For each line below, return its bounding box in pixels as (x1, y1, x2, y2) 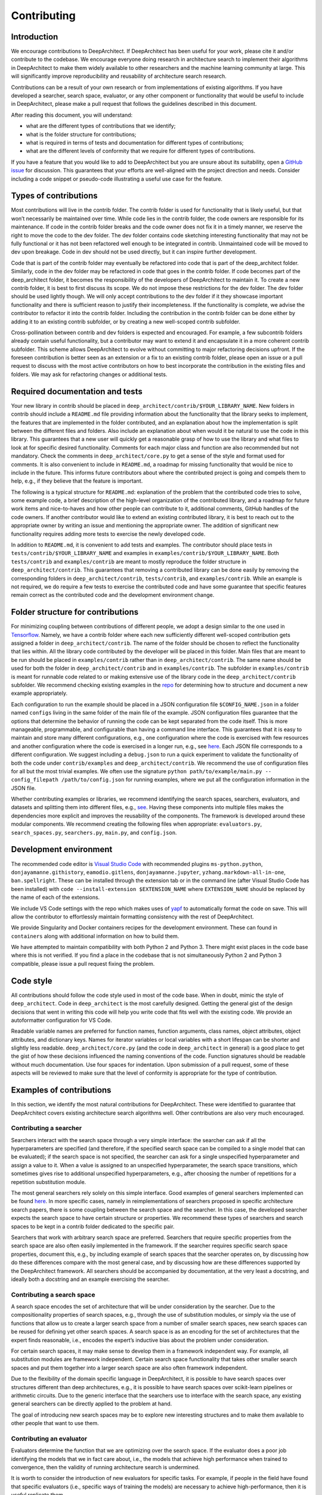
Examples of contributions (11, 1085, 112, 1096)
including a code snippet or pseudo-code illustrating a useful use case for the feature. (11, 175, 223, 182)
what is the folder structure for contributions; (26, 130, 137, 138)
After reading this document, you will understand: (11, 111, 133, 118)
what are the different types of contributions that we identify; (26, 123, 176, 130)
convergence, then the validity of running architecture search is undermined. (11, 1464, 200, 1471)
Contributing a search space (11, 1290, 95, 1299)
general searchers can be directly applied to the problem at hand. (11, 1400, 172, 1408)
